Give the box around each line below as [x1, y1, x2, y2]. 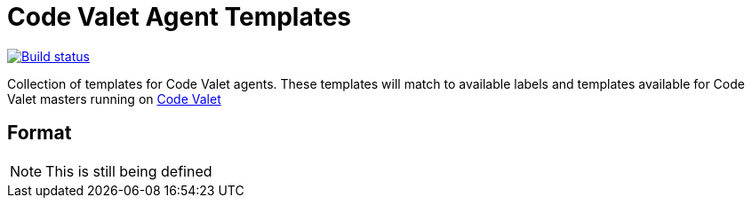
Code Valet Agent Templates [7, 2, 352, 32]
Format [7, 122, 72, 145]
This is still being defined [45, 162, 212, 180]
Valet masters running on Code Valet [7, 91, 221, 106]
